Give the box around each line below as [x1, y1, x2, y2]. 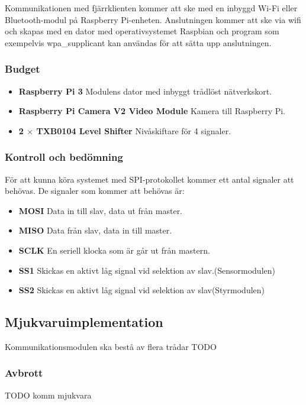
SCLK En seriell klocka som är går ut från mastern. [18, 244, 210, 256]
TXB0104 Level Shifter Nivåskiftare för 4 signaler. [36, 124, 231, 137]
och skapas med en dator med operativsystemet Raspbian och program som [5, 25, 279, 37]
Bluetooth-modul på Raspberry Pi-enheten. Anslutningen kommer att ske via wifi [5, 13, 301, 25]
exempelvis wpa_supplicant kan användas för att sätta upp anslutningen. [5, 36, 272, 48]
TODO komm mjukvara [5, 388, 92, 401]
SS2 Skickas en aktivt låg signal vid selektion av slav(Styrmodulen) [18, 284, 265, 296]
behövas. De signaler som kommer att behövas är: [5, 184, 185, 197]
